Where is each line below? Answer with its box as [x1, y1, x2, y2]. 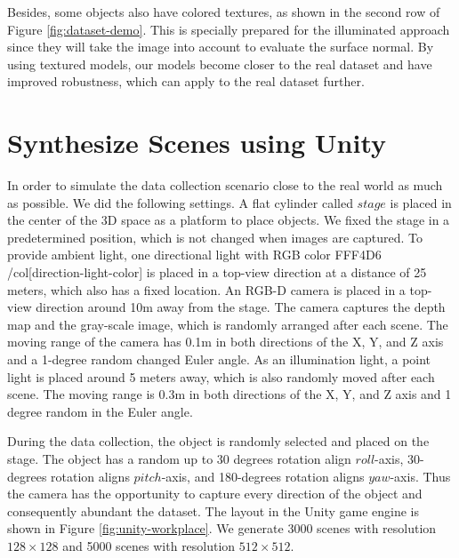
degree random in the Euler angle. [7, 402, 193, 420]
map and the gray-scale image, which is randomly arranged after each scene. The [7, 315, 448, 333]
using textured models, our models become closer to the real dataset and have [7, 54, 432, 73]
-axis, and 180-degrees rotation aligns [161, 466, 365, 485]
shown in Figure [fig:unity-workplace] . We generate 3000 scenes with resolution [7, 519, 437, 538]
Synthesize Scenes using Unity [7, 124, 386, 161]
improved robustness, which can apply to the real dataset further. [7, 72, 365, 91]
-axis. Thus [390, 466, 451, 485]
